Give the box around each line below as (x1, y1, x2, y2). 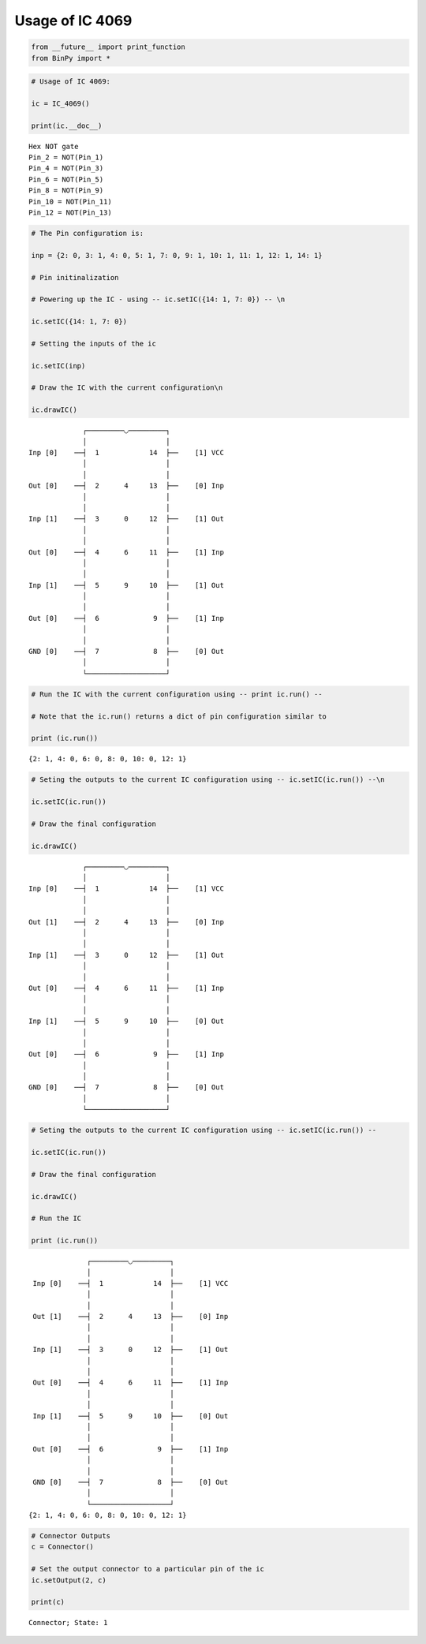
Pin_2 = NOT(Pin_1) (28, 153, 104, 162)
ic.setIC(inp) (31, 361, 86, 370)
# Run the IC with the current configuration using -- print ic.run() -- (31, 689, 323, 698)
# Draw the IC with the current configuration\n (31, 383, 223, 392)
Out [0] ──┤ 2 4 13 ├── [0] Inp (28, 481, 225, 491)
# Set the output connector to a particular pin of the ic (31, 1564, 264, 1574)
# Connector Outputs (31, 1531, 110, 1541)
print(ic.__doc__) (31, 121, 103, 130)
